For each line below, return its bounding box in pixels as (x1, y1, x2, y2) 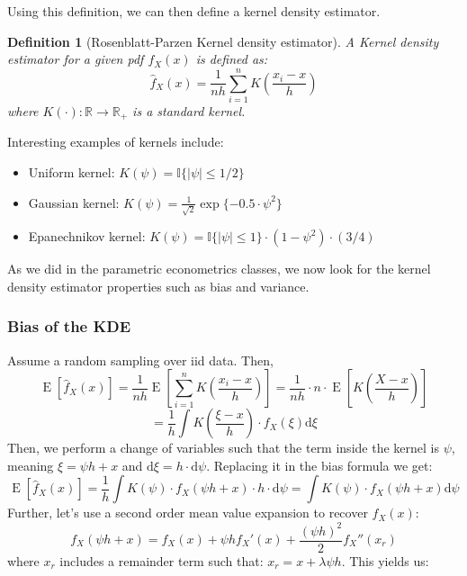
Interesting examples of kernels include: (7, 132, 224, 151)
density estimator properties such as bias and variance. (7, 276, 310, 295)
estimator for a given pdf (7, 49, 144, 68)
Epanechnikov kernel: (28, 227, 146, 246)
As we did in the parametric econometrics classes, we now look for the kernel (7, 259, 431, 278)
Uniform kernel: (28, 162, 115, 181)
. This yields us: (341, 551, 429, 570)
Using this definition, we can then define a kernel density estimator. (7, 2, 381, 20)
